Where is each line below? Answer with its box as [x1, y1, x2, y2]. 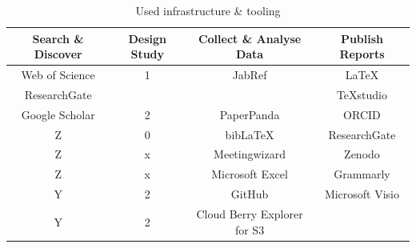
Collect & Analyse [198, 30, 302, 46]
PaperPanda [219, 106, 280, 122]
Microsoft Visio [324, 186, 400, 202]
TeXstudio [336, 86, 387, 102]
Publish [340, 30, 384, 46]
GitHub [230, 186, 269, 202]
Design [128, 30, 167, 46]
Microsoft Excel [211, 166, 288, 182]
